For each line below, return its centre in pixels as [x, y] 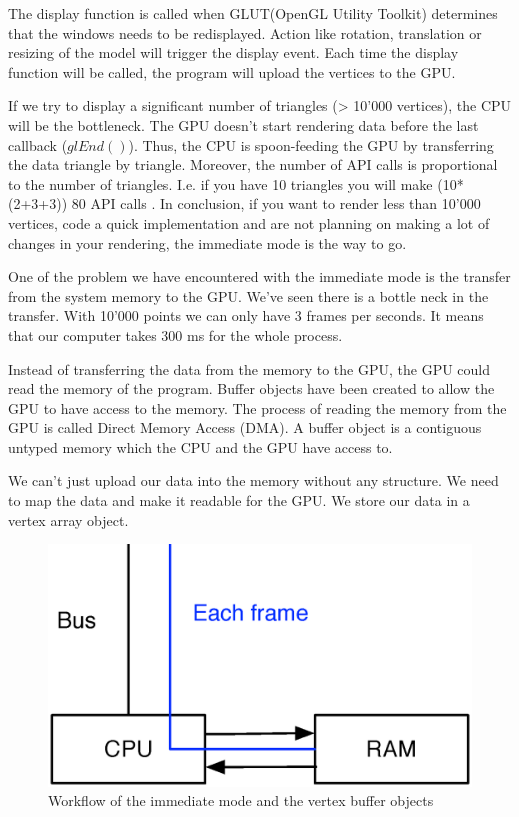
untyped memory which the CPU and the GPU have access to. [200, 446]
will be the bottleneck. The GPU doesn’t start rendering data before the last [243, 124]
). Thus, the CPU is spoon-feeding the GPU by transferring [311, 144]
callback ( [38, 144]
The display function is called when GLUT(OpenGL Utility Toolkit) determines [253, 13]
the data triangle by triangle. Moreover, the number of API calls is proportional [253, 164]
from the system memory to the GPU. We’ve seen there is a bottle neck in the [248, 295]
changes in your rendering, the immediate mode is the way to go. [207, 242]
